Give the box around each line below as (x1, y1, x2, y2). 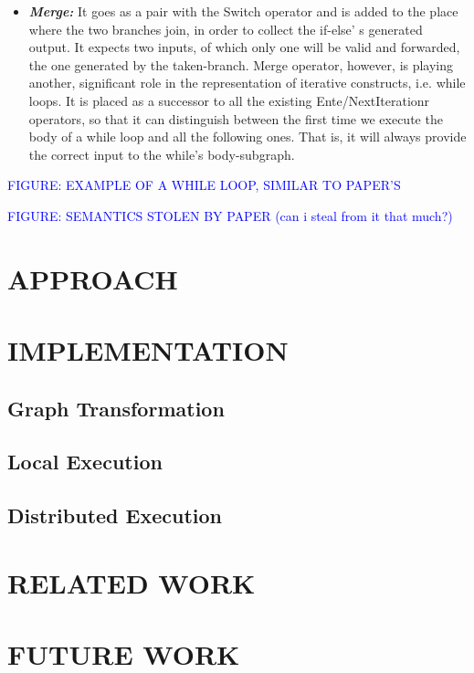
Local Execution (7, 447, 163, 476)
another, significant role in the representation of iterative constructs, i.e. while (28, 73, 466, 92)
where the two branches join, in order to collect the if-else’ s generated (28, 19, 423, 38)
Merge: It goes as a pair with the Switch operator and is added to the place (28, 2, 458, 20)
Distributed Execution (7, 501, 222, 530)
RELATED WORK (7, 563, 256, 601)
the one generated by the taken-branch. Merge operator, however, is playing (28, 55, 454, 74)
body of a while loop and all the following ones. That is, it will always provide (28, 127, 467, 146)
